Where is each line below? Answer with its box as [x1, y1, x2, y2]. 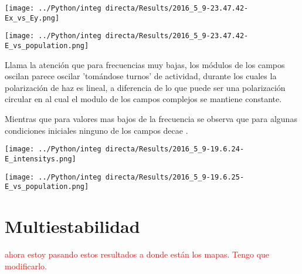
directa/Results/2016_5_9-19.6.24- [105, 145, 245, 154]
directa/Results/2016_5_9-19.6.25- [105, 172, 245, 181]
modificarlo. [5, 259, 47, 272]
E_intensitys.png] [5, 154, 76, 163]
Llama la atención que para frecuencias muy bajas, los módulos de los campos [5, 58, 285, 70]
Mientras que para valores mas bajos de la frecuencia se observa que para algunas [5, 113, 297, 124]
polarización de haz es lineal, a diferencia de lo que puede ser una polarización [5, 81, 286, 93]
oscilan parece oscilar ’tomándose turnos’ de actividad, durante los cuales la [5, 70, 277, 82]
